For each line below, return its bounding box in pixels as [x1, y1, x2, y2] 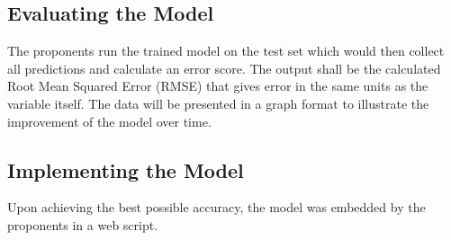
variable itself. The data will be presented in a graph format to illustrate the [7, 93, 429, 112]
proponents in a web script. [7, 215, 158, 234]
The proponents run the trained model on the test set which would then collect [7, 41, 445, 60]
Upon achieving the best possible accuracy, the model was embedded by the [7, 198, 426, 217]
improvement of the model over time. [7, 111, 212, 130]
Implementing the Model [7, 156, 244, 183]
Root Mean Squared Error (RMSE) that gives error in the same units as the [7, 76, 428, 95]
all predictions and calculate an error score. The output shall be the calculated [7, 58, 441, 77]
